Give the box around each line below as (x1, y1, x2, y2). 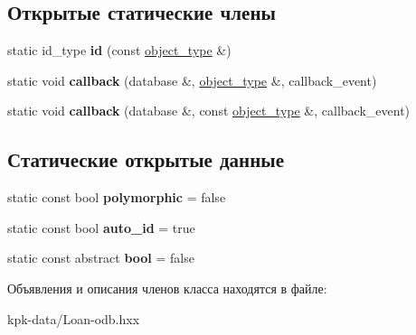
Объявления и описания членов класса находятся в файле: (7, 278, 327, 297)
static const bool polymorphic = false (7, 188, 226, 207)
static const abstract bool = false (7, 248, 194, 267)
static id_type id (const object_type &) (7, 41, 232, 60)
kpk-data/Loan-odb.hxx (7, 309, 140, 328)
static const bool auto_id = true (7, 218, 195, 237)
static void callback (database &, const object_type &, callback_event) (7, 101, 411, 120)
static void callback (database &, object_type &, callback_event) (7, 70, 377, 89)
